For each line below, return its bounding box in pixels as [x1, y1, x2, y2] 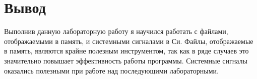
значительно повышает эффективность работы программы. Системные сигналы [4, 55, 247, 65]
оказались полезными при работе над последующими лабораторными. [4, 65, 219, 75]
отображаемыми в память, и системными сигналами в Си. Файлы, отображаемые [4, 35, 253, 46]
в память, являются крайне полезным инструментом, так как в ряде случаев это [4, 45, 249, 56]
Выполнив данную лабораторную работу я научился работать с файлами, [4, 26, 228, 36]
